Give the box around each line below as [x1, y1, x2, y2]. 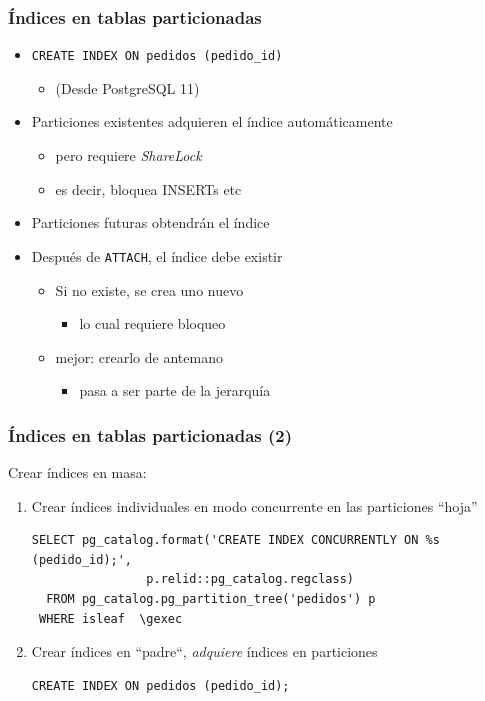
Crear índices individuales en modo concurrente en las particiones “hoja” [31, 495, 478, 516]
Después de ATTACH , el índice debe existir [31, 245, 283, 266]
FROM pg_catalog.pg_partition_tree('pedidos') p [46, 592, 376, 607]
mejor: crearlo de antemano [55, 346, 223, 367]
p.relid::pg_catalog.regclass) [146, 572, 354, 587]
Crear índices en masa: [8, 462, 147, 483]
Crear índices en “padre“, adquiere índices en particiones [31, 641, 378, 662]
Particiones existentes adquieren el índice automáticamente [31, 111, 393, 132]
